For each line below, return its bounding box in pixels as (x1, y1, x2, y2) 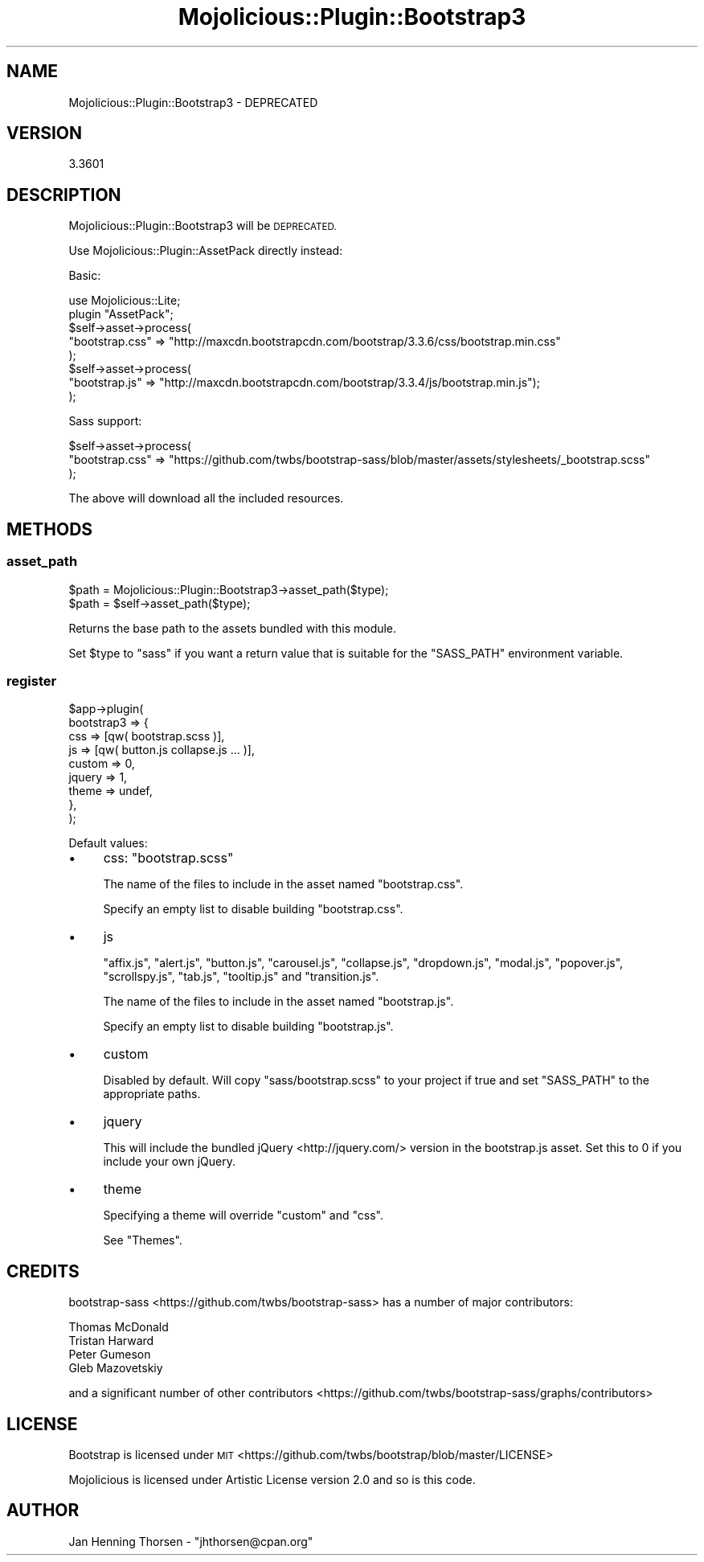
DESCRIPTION (6, 184, 121, 205)
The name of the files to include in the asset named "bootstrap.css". (103, 877, 464, 892)
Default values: (68, 836, 148, 851)
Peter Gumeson (68, 1347, 151, 1362)
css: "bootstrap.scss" (103, 850, 234, 867)
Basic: (68, 269, 101, 283)
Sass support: (68, 414, 142, 428)
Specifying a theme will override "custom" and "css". (103, 1208, 384, 1223)
